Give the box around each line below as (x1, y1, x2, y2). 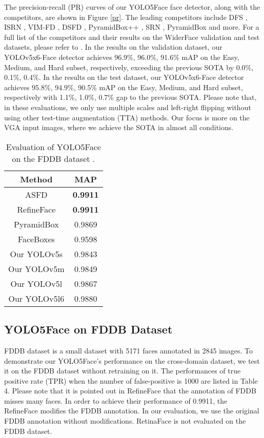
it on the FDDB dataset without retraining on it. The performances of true (4, 365, 241, 376)
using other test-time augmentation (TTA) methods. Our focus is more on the (4, 112, 250, 122)
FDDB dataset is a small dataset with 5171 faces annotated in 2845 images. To (4, 345, 253, 356)
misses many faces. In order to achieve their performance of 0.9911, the (4, 395, 228, 406)
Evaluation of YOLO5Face (6, 140, 101, 153)
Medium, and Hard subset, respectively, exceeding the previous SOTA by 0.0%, (4, 61, 254, 72)
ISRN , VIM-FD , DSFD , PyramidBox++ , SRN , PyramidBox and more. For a (4, 22, 259, 32)
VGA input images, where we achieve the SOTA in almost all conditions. (4, 122, 234, 133)
